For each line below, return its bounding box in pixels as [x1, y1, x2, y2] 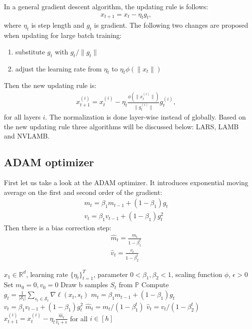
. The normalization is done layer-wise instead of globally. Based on [45, 112, 246, 122]
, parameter [93, 269, 128, 279]
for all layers [4, 112, 41, 122]
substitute [15, 46, 45, 56]
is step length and [31, 20, 84, 30]
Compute [141, 279, 169, 290]
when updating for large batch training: [4, 30, 122, 40]
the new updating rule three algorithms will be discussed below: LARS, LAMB [4, 121, 239, 131]
